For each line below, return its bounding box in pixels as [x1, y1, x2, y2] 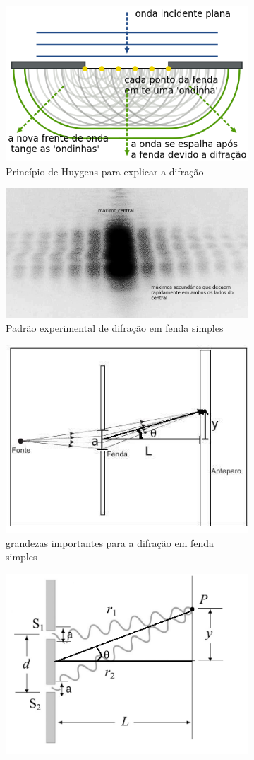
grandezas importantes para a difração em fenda [6, 535, 214, 550]
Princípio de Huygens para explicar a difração [6, 163, 204, 178]
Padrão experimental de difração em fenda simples [6, 321, 224, 335]
